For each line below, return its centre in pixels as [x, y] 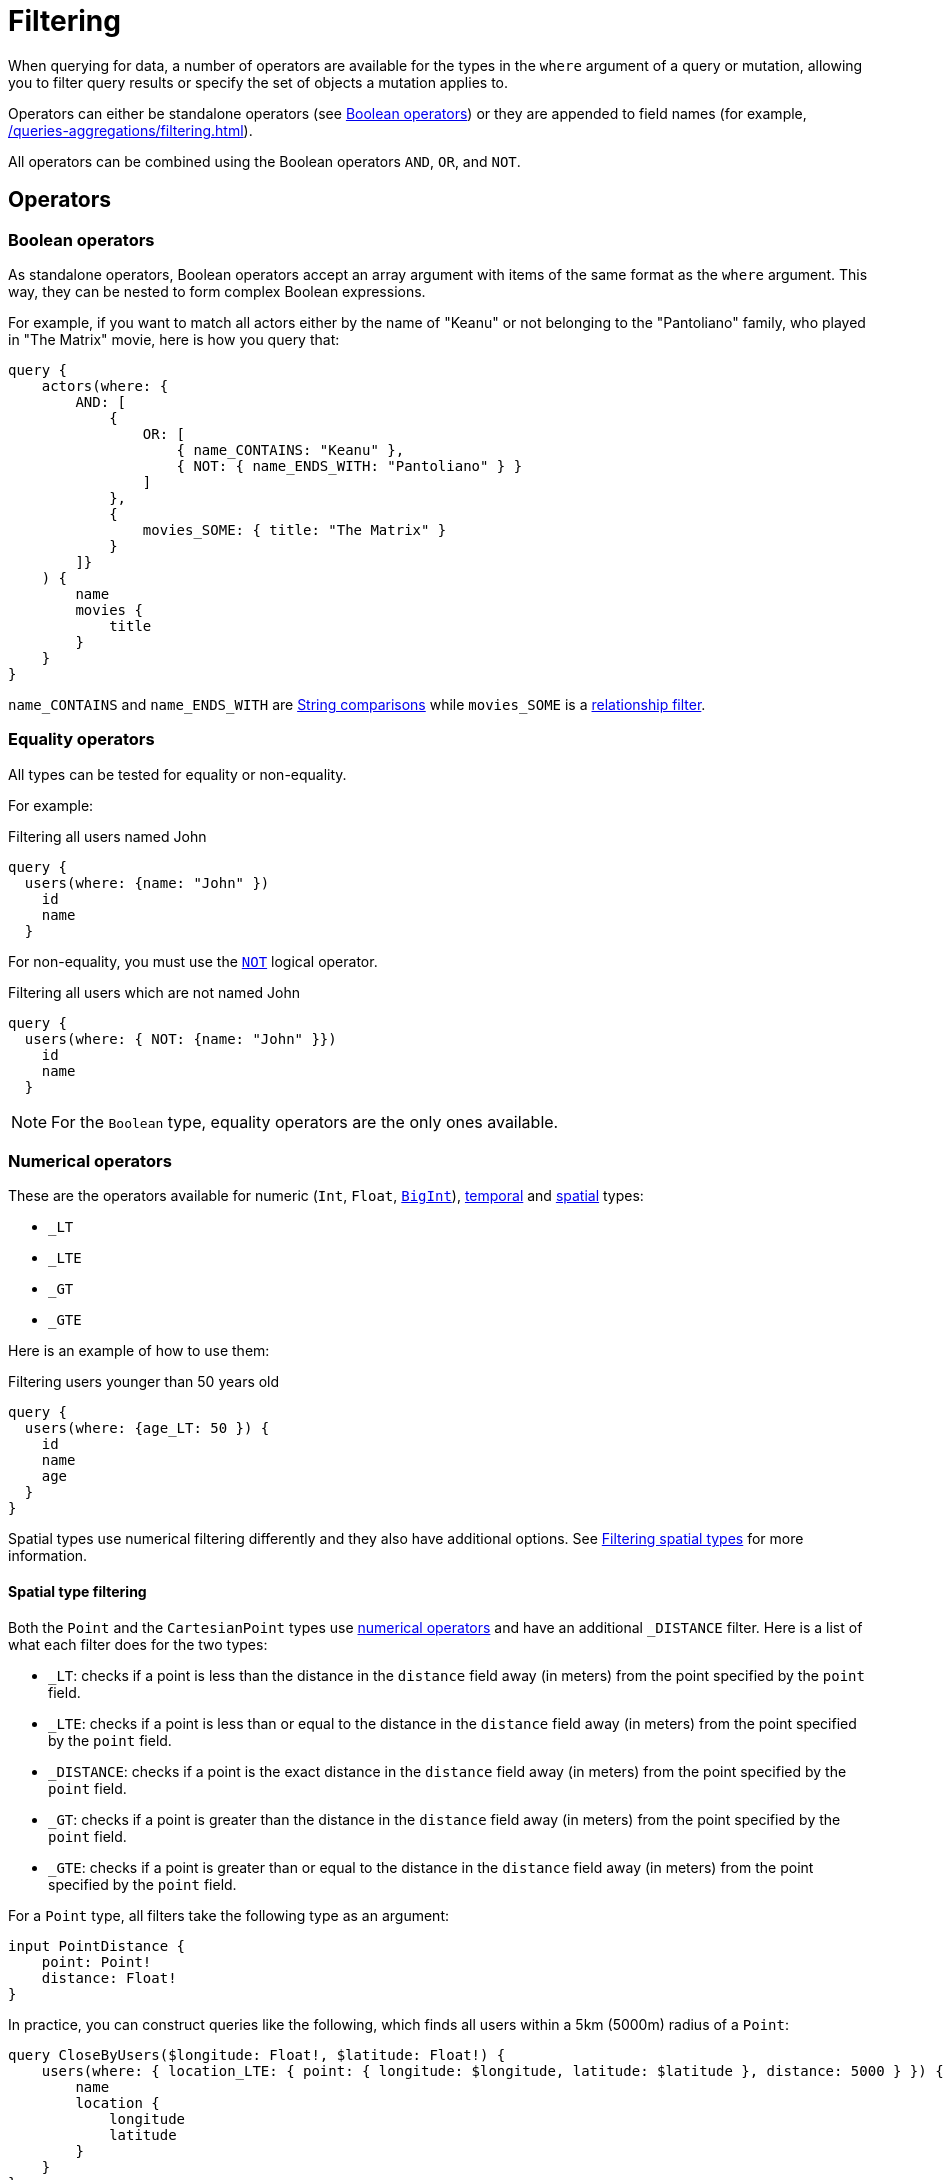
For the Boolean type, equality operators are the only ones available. [305, 1121]
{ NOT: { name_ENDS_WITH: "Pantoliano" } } [349, 465]
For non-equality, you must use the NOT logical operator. [193, 961]
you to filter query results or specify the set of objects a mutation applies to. [258, 82]
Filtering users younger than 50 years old [144, 1382]
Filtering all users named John [107, 836]
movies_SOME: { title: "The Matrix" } [294, 529]
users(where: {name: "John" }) [147, 882]
